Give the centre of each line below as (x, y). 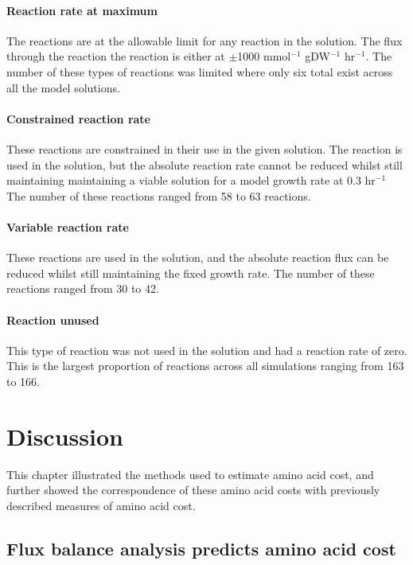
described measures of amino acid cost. (101, 505)
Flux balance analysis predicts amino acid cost (201, 548)
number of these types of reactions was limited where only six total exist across (200, 71)
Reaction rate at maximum (82, 10)
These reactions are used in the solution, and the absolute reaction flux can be (198, 257)
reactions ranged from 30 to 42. (83, 288)
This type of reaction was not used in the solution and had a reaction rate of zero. (207, 350)
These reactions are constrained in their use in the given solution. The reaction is (205, 148)
